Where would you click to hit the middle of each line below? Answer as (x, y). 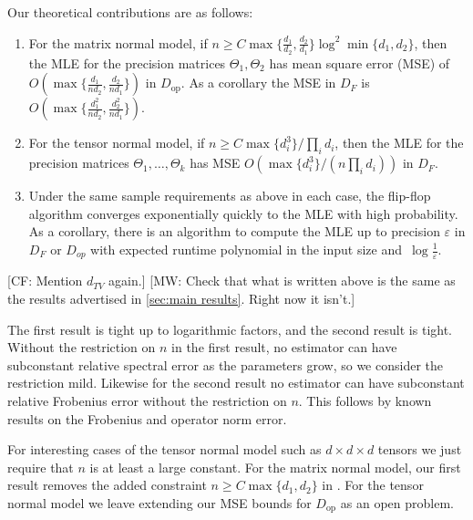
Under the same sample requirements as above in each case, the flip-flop (230, 196)
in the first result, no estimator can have (284, 347)
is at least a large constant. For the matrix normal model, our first (275, 467)
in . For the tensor (373, 485)
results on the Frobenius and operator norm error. (147, 418)
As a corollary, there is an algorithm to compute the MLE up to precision (234, 231)
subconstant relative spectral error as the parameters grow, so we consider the (226, 364)
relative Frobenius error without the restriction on (147, 401)
